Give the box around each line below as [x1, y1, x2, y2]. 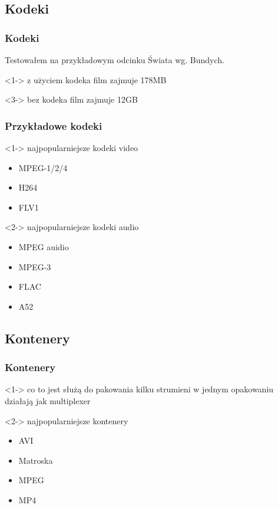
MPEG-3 [18, 260, 51, 273]
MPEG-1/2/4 [18, 161, 68, 173]
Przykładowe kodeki [5, 118, 102, 133]
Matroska [18, 454, 53, 466]
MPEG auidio [18, 240, 69, 253]
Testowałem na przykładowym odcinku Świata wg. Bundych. [5, 54, 224, 65]
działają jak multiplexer [5, 394, 91, 407]
